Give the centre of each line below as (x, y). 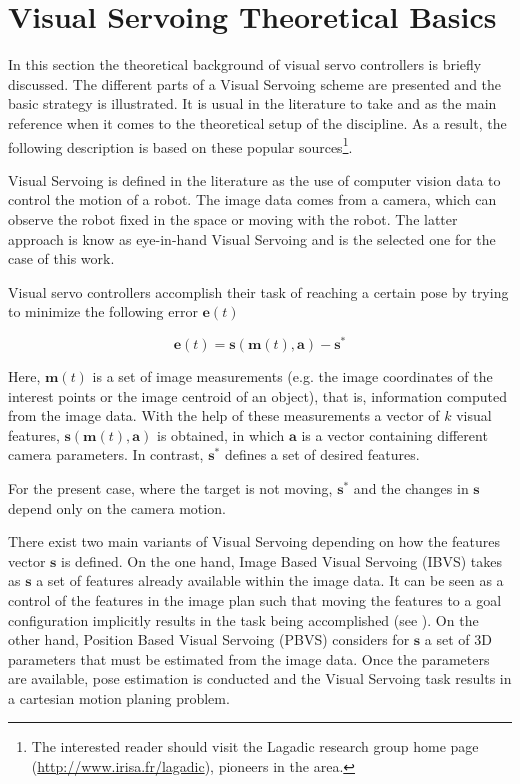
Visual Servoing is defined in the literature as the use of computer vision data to (254, 179)
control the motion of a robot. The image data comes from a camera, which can (252, 199)
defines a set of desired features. (322, 454)
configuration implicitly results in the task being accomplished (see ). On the (243, 619)
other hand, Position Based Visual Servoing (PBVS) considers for (209, 639)
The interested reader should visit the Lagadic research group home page (255, 746)
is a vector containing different (394, 434)
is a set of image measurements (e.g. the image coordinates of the (292, 375)
